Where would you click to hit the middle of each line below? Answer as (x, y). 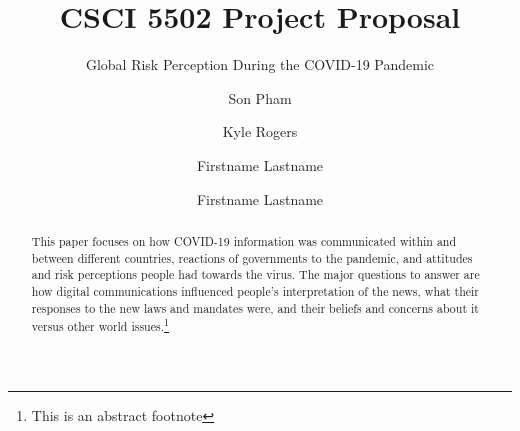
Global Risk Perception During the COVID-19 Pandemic (260, 64)
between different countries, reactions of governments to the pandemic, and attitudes (252, 257)
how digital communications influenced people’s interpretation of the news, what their (255, 290)
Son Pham (260, 97)
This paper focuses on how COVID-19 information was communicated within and (244, 240)
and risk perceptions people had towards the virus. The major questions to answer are (255, 274)
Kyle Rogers (260, 131)
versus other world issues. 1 (100, 325)
